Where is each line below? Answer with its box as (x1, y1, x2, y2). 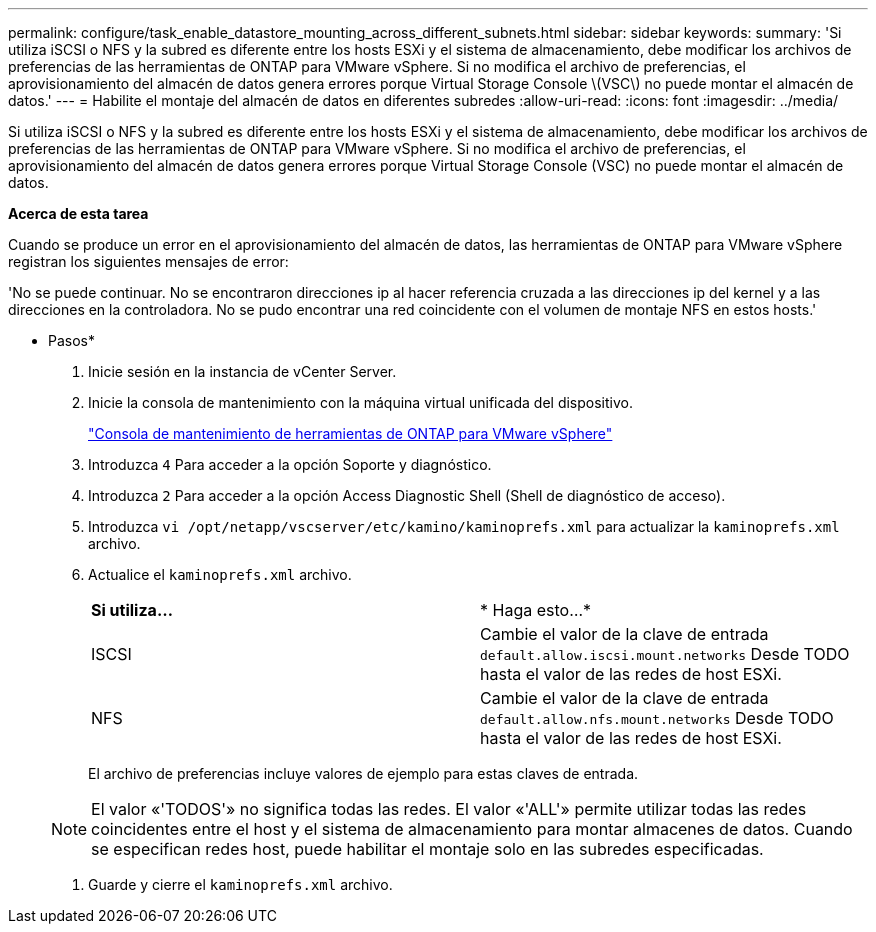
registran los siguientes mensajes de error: (8, 253, 289, 270)
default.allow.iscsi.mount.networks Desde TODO (480, 644, 850, 664)
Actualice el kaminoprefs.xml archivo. (88, 566, 352, 583)
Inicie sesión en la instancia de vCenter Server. (88, 363, 397, 380)
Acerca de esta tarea (8, 205, 149, 222)
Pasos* (48, 332, 95, 349)
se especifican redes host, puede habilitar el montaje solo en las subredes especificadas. (91, 839, 764, 859)
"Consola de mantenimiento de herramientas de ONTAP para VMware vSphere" (88, 425, 613, 442)
